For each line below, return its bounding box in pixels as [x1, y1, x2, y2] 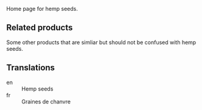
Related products [6, 22, 73, 33]
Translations [6, 63, 55, 73]
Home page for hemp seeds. [6, 5, 78, 12]
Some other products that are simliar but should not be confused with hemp [6, 39, 197, 46]
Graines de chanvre [21, 98, 71, 105]
